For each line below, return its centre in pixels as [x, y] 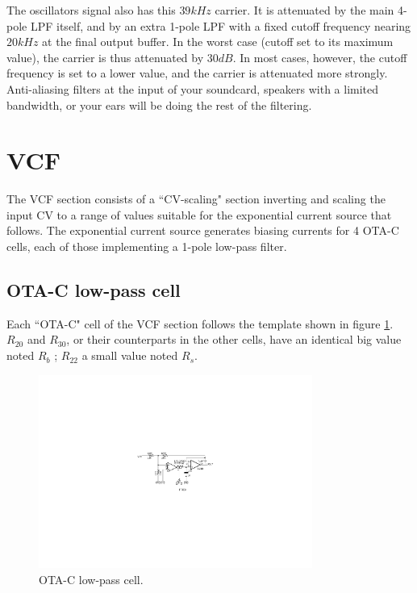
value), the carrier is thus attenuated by [105, 57]
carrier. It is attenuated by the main [304, 10]
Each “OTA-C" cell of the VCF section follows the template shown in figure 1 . [200, 323]
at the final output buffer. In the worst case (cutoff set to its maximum [218, 42]
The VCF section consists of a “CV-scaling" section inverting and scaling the [196, 199]
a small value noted [130, 355]
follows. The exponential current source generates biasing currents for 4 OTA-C [203, 230]
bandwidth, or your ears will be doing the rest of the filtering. [159, 104]
